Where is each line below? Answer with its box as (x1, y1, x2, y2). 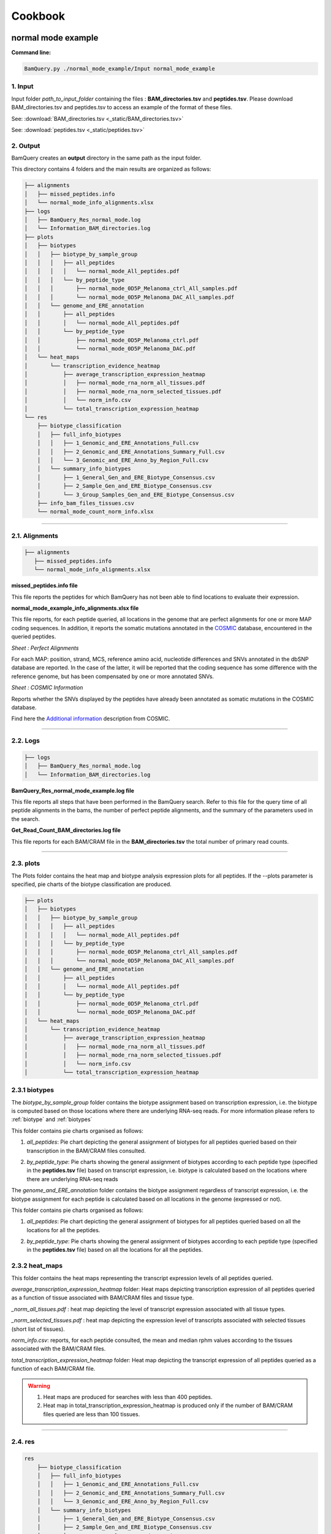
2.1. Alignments (11, 531, 58, 540)
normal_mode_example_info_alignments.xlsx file (11, 604, 139, 612)
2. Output (11, 141, 40, 150)
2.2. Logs (11, 736, 40, 745)
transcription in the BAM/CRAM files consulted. (26, 1147, 146, 1154)
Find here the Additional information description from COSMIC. (11, 715, 170, 722)
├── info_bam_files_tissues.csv (37, 499, 135, 506)
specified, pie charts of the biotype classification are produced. (11, 881, 172, 888)
